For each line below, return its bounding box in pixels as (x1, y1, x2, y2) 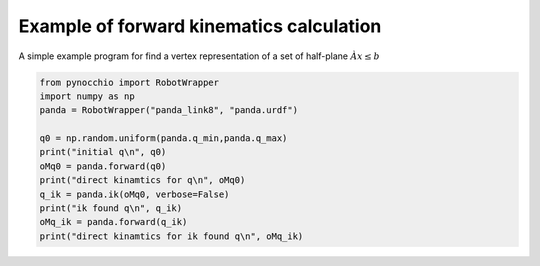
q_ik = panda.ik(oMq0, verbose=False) (39, 188, 230, 200)
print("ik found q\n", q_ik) (39, 203, 183, 214)
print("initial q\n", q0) (39, 146, 167, 158)
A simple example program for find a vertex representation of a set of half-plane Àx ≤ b (18, 50, 380, 62)
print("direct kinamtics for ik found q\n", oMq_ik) (39, 230, 304, 242)
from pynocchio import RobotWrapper (39, 76, 220, 88)
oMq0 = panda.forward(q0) (39, 160, 167, 172)
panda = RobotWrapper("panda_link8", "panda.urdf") (39, 105, 299, 116)
